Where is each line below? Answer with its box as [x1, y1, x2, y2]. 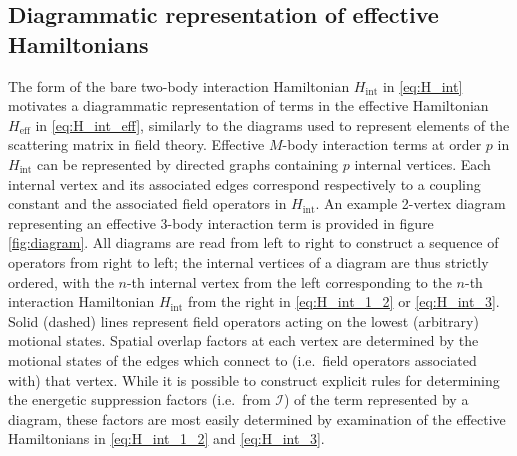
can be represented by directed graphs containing [37, 153, 338, 174]
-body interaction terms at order [282, 134, 482, 155]
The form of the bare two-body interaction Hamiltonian [8, 75, 350, 96]
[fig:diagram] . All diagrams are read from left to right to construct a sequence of [8, 232, 499, 253]
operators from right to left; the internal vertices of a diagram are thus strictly [8, 251, 489, 272]
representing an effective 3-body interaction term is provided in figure [8, 212, 434, 233]
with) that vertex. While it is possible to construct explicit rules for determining [8, 369, 500, 390]
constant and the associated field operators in [8, 193, 287, 214]
